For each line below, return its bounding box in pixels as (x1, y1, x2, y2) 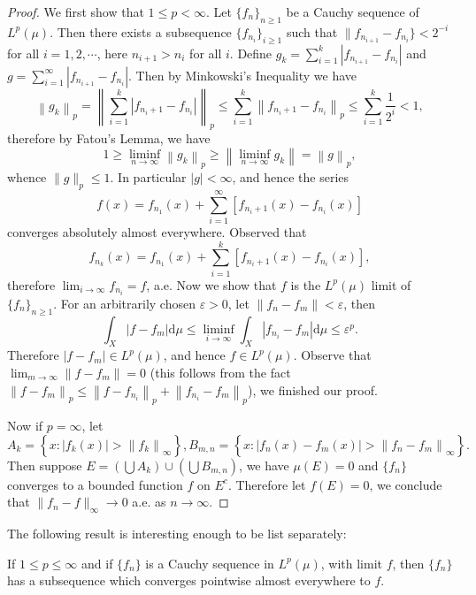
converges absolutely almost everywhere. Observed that (7, 223, 307, 240)
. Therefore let (227, 475, 306, 493)
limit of (371, 275, 411, 294)
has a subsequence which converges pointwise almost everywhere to (7, 571, 371, 590)
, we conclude (369, 475, 442, 493)
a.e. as (132, 492, 166, 511)
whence (7, 168, 47, 187)
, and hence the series (232, 168, 349, 187)
